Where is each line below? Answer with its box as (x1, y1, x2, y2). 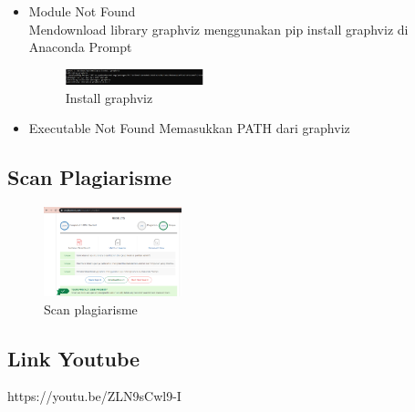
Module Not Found (28, 2, 136, 20)
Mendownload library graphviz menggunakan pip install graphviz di (28, 19, 409, 38)
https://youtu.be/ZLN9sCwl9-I (7, 386, 182, 406)
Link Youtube (7, 344, 140, 372)
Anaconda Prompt (28, 37, 132, 57)
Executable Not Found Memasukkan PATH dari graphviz (28, 118, 350, 138)
